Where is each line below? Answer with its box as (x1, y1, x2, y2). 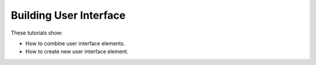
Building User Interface (11, 9, 126, 22)
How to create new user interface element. (25, 48, 129, 55)
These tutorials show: (11, 29, 63, 36)
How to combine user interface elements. (25, 40, 125, 47)
